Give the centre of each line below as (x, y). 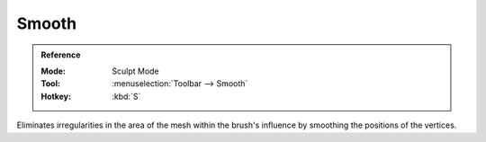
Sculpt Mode (135, 71)
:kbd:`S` (126, 96)
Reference (61, 55)
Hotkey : (56, 96)
